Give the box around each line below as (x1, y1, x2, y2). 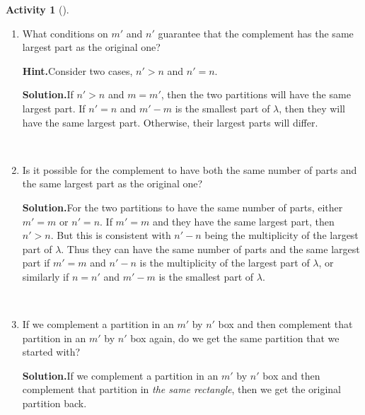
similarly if (22, 269, 69, 284)
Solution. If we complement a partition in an (22, 368, 219, 382)
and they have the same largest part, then (152, 214, 335, 228)
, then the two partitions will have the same (161, 87, 351, 102)
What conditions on (22, 25, 108, 40)
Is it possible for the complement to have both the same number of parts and (22, 162, 357, 177)
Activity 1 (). (6, 2, 69, 16)
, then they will (279, 100, 345, 115)
